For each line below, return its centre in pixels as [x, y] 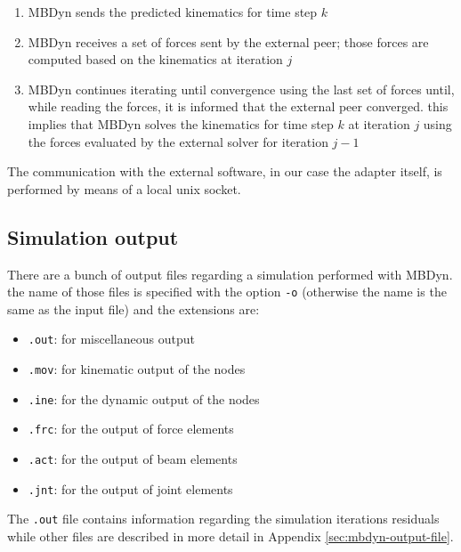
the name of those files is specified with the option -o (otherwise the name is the [227, 292]
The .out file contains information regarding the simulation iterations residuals [223, 519]
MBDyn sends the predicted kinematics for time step [173, 12]
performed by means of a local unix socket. [124, 188]
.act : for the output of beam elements [133, 459]
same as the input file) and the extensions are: [133, 308]
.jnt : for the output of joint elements [130, 488]
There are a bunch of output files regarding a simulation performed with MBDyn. [230, 274]
